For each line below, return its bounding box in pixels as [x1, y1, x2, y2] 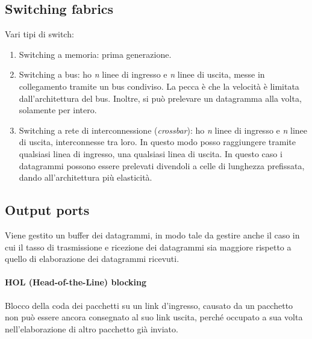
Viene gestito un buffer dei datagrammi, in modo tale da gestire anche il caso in [5, 228, 300, 241]
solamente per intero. [19, 104, 97, 116]
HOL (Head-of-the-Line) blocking [5, 276, 147, 288]
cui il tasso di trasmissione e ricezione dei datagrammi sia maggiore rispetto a [5, 240, 292, 253]
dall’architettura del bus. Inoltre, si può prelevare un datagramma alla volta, [19, 92, 302, 104]
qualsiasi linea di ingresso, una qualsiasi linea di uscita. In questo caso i [19, 147, 282, 160]
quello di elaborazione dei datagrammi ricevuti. [5, 252, 179, 265]
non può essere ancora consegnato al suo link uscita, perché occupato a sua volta [5, 311, 303, 323]
